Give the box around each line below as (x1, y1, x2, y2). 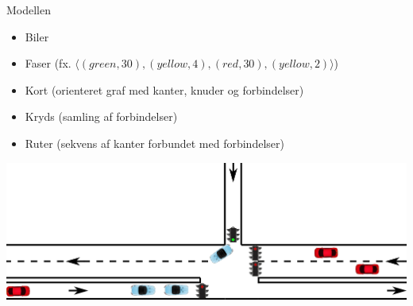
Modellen (6, 2, 52, 17)
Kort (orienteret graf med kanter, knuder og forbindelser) (25, 81, 304, 98)
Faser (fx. (25, 55, 71, 72)
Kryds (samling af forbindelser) (25, 108, 178, 125)
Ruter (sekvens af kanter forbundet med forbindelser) (25, 134, 284, 151)
